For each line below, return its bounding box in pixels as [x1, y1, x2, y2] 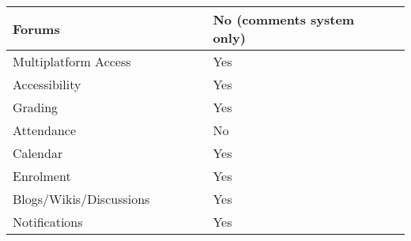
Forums [13, 19, 60, 38]
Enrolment [13, 167, 71, 185]
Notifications [13, 213, 83, 231]
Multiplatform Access [13, 52, 131, 70]
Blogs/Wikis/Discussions [13, 190, 150, 208]
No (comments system [213, 10, 355, 28]
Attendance [13, 121, 77, 139]
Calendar [13, 144, 63, 162]
